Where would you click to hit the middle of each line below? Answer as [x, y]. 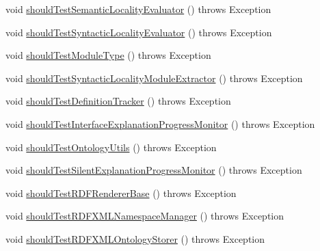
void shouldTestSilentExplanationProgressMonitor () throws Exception [154, 170]
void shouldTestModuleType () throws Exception [108, 55]
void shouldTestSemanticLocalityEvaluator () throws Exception [138, 9]
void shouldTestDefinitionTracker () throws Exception [118, 101]
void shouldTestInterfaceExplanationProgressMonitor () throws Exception [160, 123]
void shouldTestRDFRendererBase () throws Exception [121, 193]
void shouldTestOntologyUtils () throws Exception [111, 147]
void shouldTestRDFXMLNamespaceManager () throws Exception [145, 216]
